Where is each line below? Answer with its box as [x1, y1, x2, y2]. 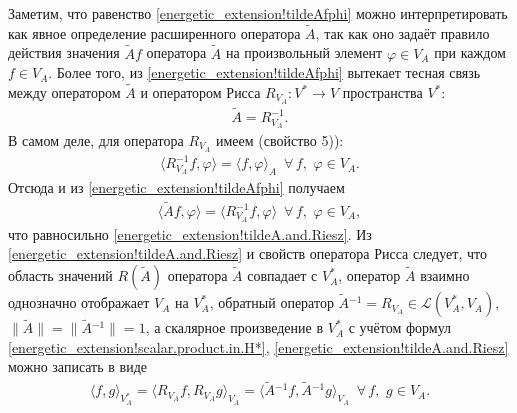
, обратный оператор [209, 292, 334, 313]
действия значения [8, 42, 120, 63]
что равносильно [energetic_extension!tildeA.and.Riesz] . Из [8, 223, 372, 244]
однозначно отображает [8, 292, 150, 313]
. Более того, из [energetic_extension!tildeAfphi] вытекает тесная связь [48, 62, 481, 83]
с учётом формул [348, 317, 452, 338]
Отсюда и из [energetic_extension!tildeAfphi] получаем [8, 177, 345, 198]
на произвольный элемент [225, 42, 383, 63]
